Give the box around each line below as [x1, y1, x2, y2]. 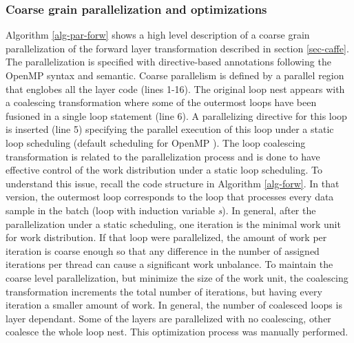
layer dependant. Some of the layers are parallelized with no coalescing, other [6, 311, 331, 325]
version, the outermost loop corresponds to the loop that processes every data [6, 189, 334, 204]
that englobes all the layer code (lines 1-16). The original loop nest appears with [6, 81, 345, 96]
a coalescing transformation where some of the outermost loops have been [6, 95, 317, 110]
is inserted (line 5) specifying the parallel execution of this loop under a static [6, 122, 334, 136]
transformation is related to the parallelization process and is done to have [6, 149, 320, 163]
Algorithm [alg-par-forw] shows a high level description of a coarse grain [6, 28, 310, 42]
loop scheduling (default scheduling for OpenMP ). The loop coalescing [6, 135, 306, 149]
